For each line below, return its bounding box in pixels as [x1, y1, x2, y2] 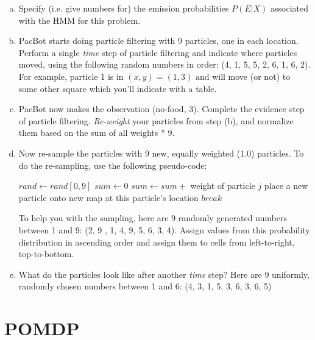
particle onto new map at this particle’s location [18, 191, 199, 204]
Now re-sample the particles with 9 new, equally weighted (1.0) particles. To [18, 146, 304, 159]
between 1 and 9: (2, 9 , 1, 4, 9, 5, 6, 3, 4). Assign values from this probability [18, 223, 310, 236]
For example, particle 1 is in [18, 69, 124, 82]
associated [271, 2, 309, 14]
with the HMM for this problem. [18, 13, 141, 26]
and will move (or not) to [195, 69, 291, 82]
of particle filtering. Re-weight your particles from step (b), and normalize [18, 114, 294, 127]
